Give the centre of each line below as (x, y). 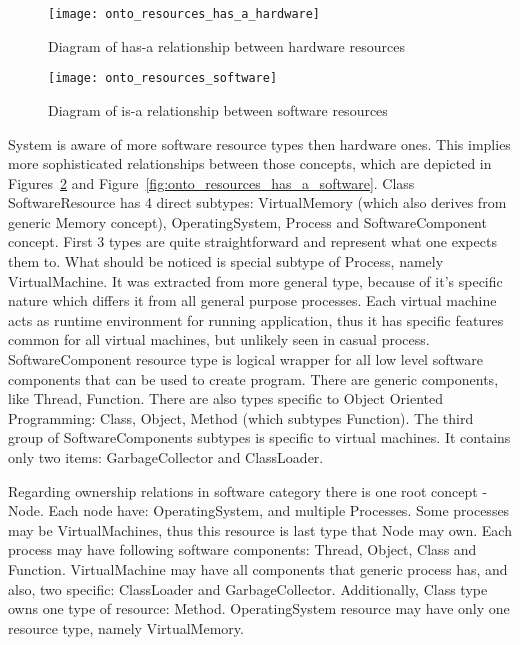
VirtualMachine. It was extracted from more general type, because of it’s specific (255, 280)
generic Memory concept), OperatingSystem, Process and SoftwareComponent (247, 221)
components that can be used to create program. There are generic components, (253, 378)
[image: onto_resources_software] (163, 78)
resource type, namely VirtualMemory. (126, 627)
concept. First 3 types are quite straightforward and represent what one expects (252, 241)
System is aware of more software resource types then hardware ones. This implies (259, 143)
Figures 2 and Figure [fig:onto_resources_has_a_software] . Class (211, 182)
